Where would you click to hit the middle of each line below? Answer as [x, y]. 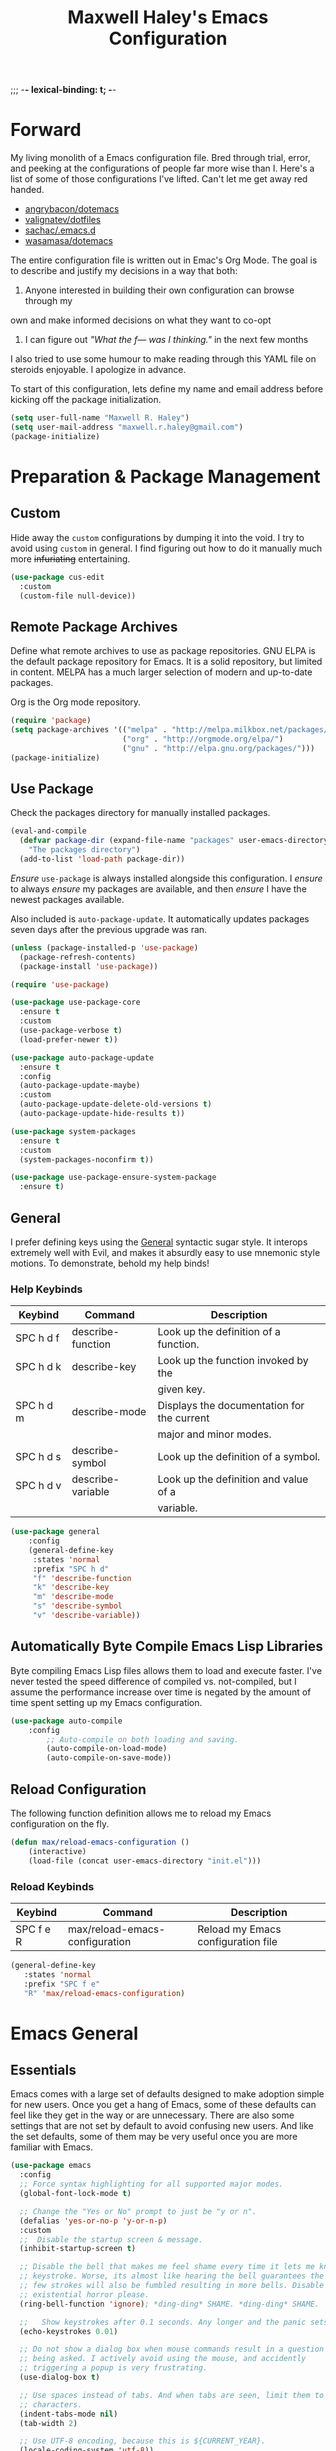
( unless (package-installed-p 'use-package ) [104, 947]
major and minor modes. [214, 1434]
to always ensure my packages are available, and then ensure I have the [158, 888]
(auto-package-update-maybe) [80, 1086]
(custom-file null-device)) [78, 596]
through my [48, 301]
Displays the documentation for [231, 1406]
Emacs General [74, 2033]
